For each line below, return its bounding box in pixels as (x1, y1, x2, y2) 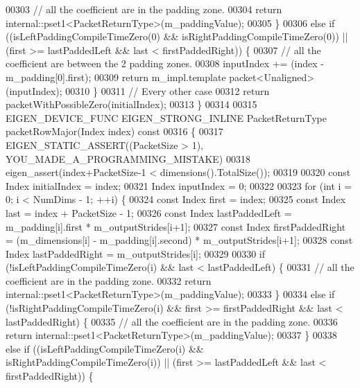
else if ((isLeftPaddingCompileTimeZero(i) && (6, 341, 204, 355)
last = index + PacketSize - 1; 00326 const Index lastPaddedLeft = (6, 205, 292, 220)
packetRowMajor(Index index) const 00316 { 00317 (6, 124, 223, 139)
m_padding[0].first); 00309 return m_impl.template (6, 69, 226, 84)
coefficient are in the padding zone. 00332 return (6, 273, 212, 288)
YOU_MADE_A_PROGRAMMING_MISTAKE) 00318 (6, 151, 250, 166)
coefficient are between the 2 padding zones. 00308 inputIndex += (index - (6, 56, 325, 71)
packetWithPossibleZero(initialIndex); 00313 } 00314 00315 (6, 97, 257, 112)
